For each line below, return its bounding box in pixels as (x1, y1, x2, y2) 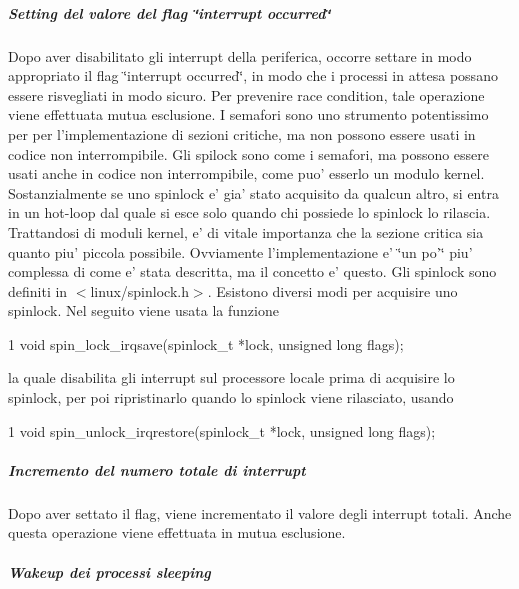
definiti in (8, 280, 68, 301)
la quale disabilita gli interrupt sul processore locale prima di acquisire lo (8, 367, 455, 388)
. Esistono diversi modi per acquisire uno (207, 280, 458, 301)
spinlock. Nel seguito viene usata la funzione (8, 300, 279, 321)
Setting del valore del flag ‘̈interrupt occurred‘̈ (8, 2, 331, 23)
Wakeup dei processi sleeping (8, 561, 211, 582)
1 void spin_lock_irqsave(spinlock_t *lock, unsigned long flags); (8, 333, 404, 354)
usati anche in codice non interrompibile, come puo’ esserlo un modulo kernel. (8, 163, 485, 184)
